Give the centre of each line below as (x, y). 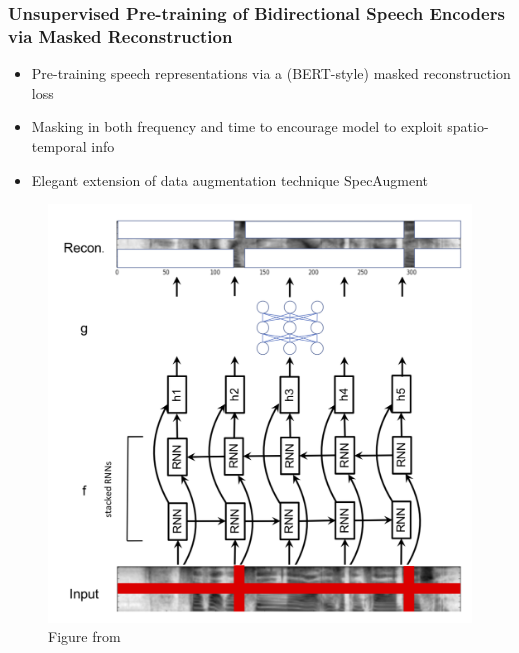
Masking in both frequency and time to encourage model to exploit (237, 126)
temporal (59, 145)
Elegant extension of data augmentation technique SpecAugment (229, 179)
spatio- (468, 126)
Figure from (84, 636)
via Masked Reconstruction (120, 35)
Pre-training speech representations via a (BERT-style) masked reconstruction (271, 73)
